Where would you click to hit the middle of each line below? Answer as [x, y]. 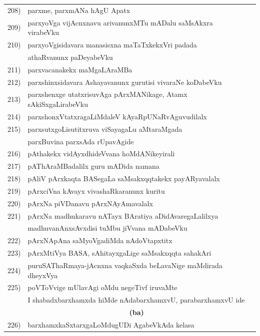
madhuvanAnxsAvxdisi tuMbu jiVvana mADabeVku [107, 228]
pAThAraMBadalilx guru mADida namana [93, 166]
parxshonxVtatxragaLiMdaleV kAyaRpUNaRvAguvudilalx [117, 116]
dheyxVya [43, 275]
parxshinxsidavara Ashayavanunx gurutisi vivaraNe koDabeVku [125, 82]
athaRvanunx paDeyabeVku [70, 57]
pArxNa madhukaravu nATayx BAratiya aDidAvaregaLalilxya [123, 215]
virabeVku [43, 32]
